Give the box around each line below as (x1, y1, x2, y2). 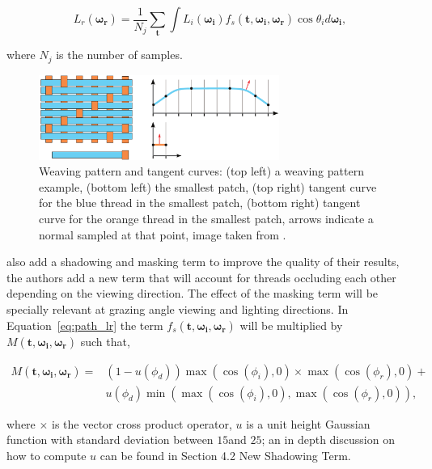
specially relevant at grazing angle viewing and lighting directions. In (6, 301, 349, 318)
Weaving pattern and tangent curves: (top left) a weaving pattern (39, 163, 364, 180)
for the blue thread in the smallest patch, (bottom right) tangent (39, 194, 361, 211)
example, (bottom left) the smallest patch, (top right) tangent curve (39, 178, 377, 195)
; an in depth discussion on (261, 431, 395, 448)
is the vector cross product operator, (52, 415, 232, 432)
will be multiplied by (239, 316, 343, 333)
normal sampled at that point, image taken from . (39, 226, 286, 243)
